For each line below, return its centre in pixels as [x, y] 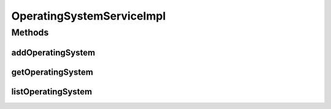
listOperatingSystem [52, 92]
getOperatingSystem [52, 72]
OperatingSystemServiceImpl [89, 16]
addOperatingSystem [53, 52]
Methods [30, 32]
